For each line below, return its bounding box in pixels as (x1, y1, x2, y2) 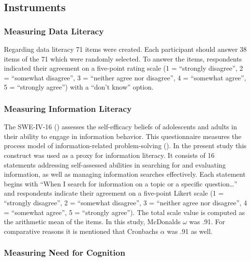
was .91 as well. (167, 226, 213, 236)
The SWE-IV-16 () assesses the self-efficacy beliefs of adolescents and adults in (4, 122, 237, 132)
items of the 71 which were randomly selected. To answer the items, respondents (4, 53, 242, 63)
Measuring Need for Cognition (4, 246, 125, 259)
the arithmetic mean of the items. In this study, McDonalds (4, 216, 181, 227)
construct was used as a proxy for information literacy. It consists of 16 (4, 150, 215, 160)
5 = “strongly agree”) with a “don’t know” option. (4, 82, 154, 92)
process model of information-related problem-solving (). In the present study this (4, 140, 247, 151)
